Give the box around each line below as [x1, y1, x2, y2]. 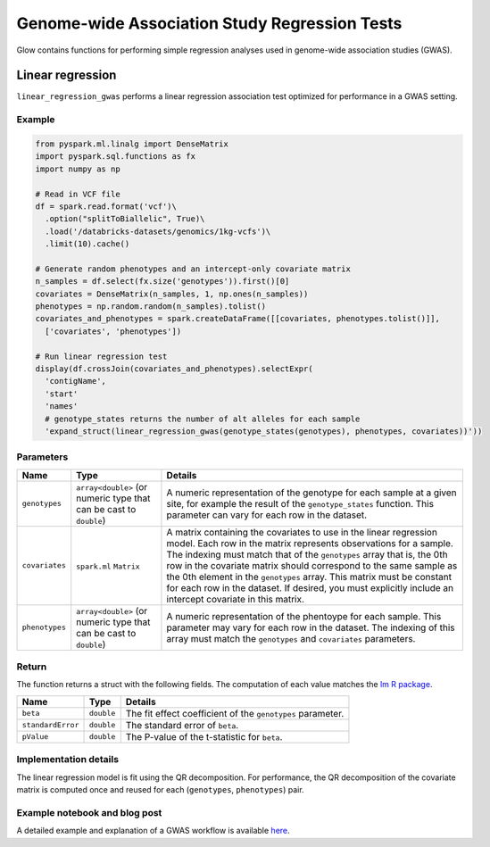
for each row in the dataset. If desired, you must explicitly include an [166, 581, 454, 594]
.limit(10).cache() [45, 239, 130, 249]
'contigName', [45, 376, 107, 386]
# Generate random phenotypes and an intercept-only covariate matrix [35, 263, 352, 274]
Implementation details [16, 753, 120, 766]
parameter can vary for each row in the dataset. [166, 509, 368, 521]
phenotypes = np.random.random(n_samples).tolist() [35, 302, 267, 311]
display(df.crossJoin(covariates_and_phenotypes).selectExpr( [35, 364, 313, 374]
